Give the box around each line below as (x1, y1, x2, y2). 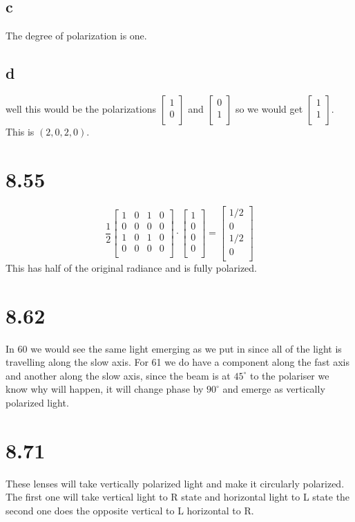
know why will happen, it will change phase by (6, 382, 204, 396)
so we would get (235, 102, 303, 115)
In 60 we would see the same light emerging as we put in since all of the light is (6, 341, 342, 355)
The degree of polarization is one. (6, 28, 147, 43)
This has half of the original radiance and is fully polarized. (6, 260, 258, 274)
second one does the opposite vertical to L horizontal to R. (6, 503, 254, 517)
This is (6, 124, 35, 138)
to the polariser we (249, 368, 329, 382)
